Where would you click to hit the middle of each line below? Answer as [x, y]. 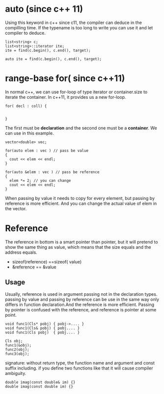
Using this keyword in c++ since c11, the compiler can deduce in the [73, 22]
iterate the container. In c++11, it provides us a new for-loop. [66, 97]
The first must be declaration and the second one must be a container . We [81, 128]
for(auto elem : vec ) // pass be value [47, 151]
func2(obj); [17, 350]
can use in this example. [29, 133]
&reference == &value [34, 267]
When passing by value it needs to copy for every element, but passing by [80, 198]
